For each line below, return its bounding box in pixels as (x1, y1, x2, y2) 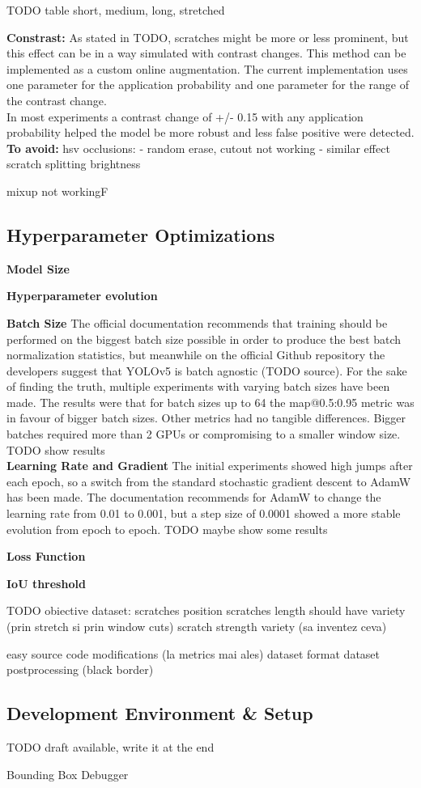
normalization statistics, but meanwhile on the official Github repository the (6, 346, 385, 363)
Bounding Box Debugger (6, 765, 129, 782)
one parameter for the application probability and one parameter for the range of (6, 76, 409, 93)
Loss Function (6, 548, 86, 565)
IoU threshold (6, 574, 86, 591)
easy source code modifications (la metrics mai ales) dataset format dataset (6, 645, 381, 662)
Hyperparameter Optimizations (6, 222, 275, 247)
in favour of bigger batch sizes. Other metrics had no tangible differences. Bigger (6, 409, 406, 426)
